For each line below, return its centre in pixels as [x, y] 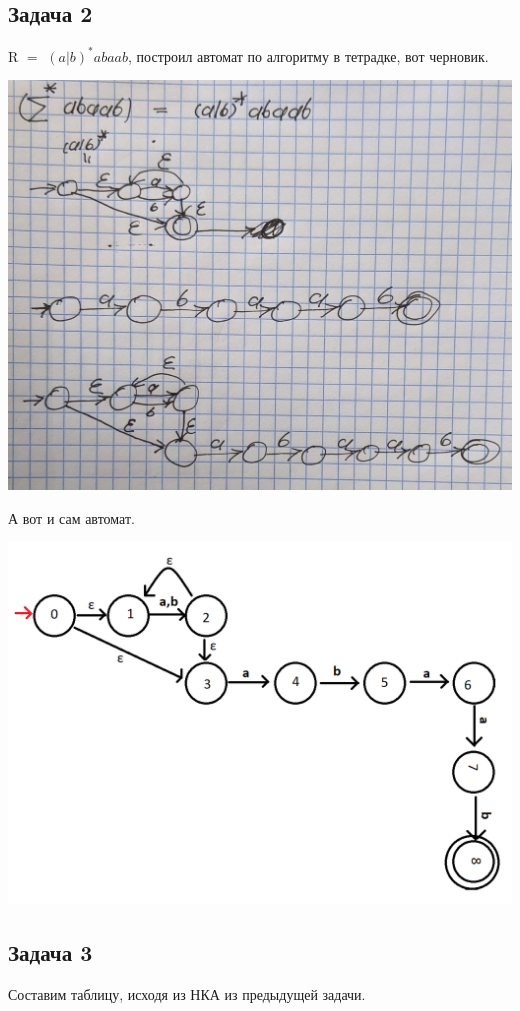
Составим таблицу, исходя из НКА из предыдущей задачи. [187, 993]
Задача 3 [50, 951]
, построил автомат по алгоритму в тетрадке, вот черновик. [308, 55]
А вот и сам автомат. [71, 517]
